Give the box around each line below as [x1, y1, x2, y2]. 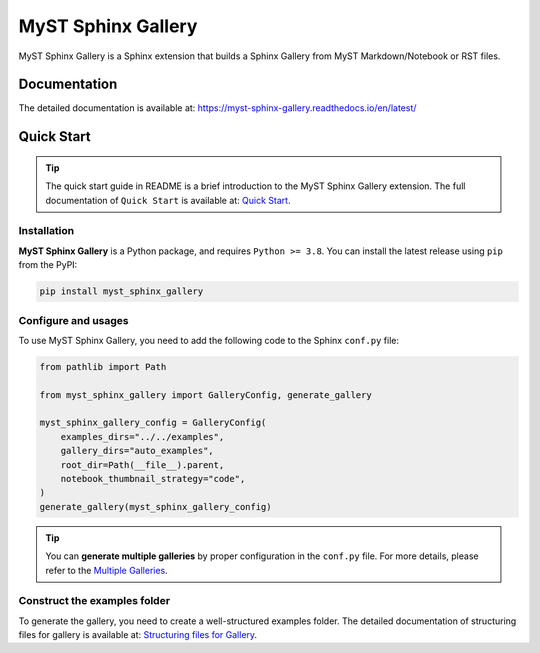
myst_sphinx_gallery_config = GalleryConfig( [39, 417, 267, 429]
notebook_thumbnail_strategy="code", [60, 473, 246, 484]
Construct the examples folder [18, 594, 170, 608]
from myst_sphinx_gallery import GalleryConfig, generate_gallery [39, 389, 372, 400]
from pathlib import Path [39, 361, 167, 372]
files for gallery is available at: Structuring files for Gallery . [18, 629, 258, 641]
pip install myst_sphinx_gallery [39, 286, 204, 297]
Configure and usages [18, 313, 129, 327]
